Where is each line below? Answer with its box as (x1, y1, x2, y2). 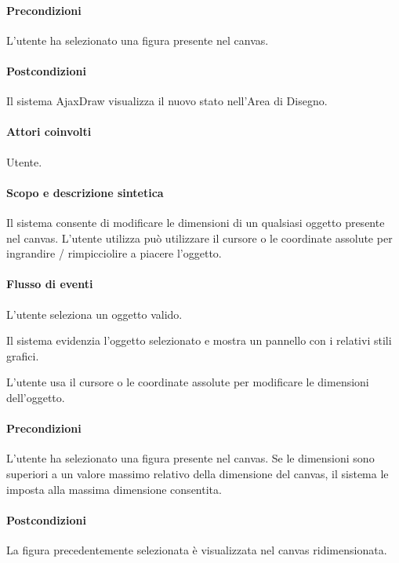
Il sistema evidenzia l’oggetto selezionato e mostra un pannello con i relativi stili (6, 332, 392, 349)
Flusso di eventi (6, 276, 93, 292)
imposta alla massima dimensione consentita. (6, 481, 222, 497)
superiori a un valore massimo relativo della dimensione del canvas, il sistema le (6, 465, 389, 481)
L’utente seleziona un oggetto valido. (6, 305, 183, 322)
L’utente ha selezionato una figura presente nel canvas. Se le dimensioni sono (6, 450, 375, 466)
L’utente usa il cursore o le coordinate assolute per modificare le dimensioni (6, 374, 369, 390)
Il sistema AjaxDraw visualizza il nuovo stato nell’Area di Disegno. (6, 93, 328, 109)
